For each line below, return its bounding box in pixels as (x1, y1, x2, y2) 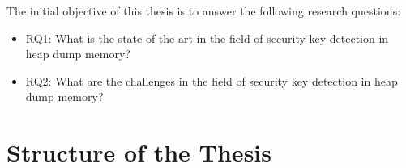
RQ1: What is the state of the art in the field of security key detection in (25, 29, 389, 46)
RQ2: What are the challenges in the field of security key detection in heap (25, 72, 398, 89)
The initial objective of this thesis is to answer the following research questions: (6, 2, 401, 19)
